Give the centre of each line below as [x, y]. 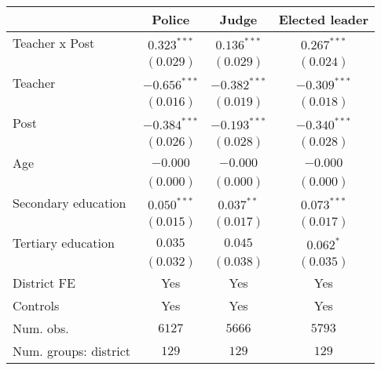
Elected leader [324, 19]
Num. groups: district [72, 351]
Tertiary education [64, 243]
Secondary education [70, 203]
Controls [36, 305]
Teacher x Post [54, 43]
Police [171, 19]
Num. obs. [41, 328]
